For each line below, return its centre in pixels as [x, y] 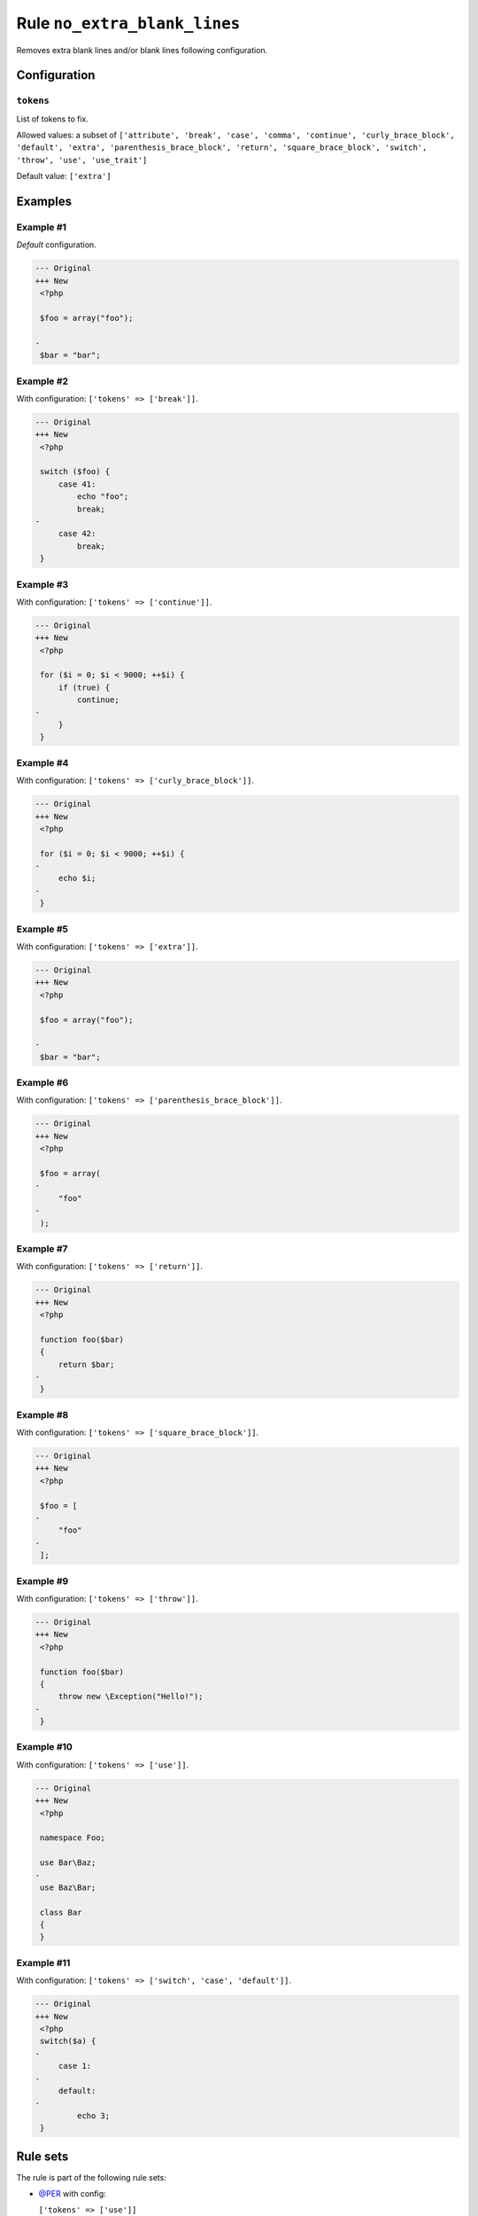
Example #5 [42, 929]
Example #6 [42, 1083]
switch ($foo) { [75, 472]
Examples [44, 202]
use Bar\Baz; [68, 1863]
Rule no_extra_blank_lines [128, 23]
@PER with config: [72, 2193]
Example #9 [42, 1580]
